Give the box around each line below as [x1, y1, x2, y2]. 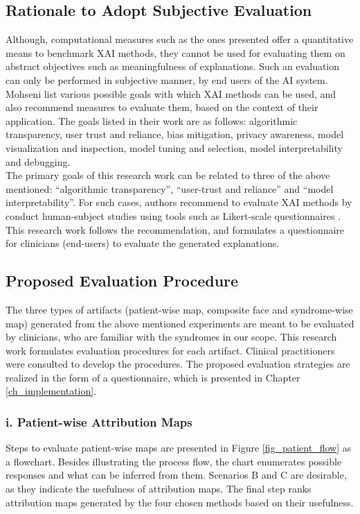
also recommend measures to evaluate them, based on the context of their [6, 100, 318, 114]
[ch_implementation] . [6, 384, 97, 398]
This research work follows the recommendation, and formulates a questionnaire [6, 222, 345, 237]
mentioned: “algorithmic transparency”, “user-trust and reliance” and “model [6, 181, 334, 196]
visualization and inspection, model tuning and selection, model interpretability [6, 140, 343, 155]
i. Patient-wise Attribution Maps [6, 413, 192, 430]
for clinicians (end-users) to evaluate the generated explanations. [6, 236, 280, 250]
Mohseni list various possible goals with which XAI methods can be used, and [6, 86, 336, 101]
